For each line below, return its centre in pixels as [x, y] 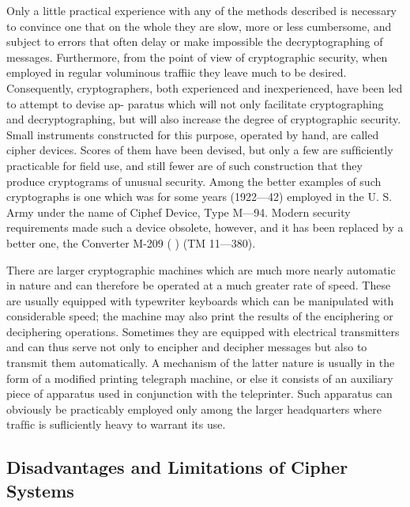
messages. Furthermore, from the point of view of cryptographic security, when [197, 57]
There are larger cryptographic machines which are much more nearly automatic [201, 269]
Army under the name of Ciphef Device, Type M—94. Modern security [179, 212]
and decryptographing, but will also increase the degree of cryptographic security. [204, 119]
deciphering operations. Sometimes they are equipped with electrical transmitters [203, 331]
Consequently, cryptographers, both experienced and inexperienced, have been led [205, 87]
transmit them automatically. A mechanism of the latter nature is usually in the [201, 363]
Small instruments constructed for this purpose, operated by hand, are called [193, 134]
